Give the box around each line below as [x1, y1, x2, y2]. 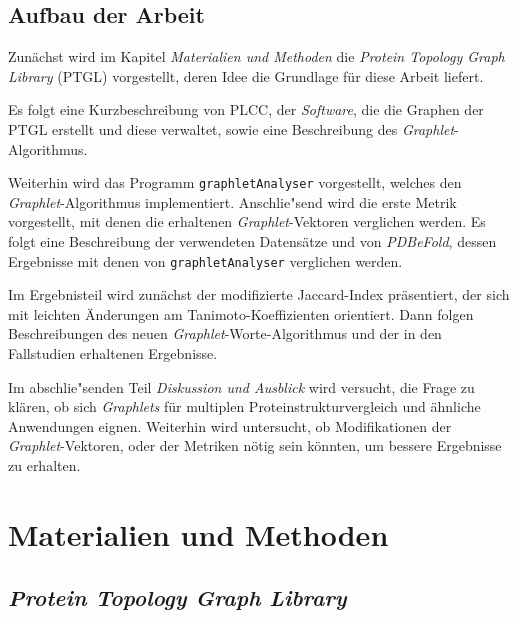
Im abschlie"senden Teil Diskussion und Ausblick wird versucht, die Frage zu [8, 376, 475, 397]
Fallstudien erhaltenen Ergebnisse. [8, 343, 218, 364]
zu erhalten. [8, 455, 81, 476]
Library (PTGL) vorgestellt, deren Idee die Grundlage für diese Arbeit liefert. [8, 65, 484, 86]
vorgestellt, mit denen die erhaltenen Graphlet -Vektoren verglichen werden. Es [8, 211, 486, 232]
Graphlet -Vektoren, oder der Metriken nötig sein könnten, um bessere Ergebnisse [8, 435, 502, 456]
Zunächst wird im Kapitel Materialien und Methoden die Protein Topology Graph [8, 46, 505, 67]
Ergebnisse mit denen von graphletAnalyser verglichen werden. [8, 250, 403, 271]
